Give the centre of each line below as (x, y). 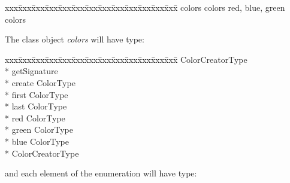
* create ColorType (40, 82)
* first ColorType (37, 94)
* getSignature (31, 71)
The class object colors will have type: (75, 39)
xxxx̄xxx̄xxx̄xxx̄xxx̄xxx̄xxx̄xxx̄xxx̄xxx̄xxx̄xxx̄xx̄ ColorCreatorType (126, 59)
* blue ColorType (37, 141)
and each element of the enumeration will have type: (101, 173)
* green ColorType (39, 129)
